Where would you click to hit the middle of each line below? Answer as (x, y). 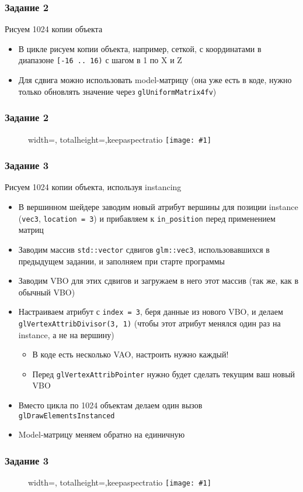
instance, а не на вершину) (66, 334)
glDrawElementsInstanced (67, 416)
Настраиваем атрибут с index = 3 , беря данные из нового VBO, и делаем (151, 312)
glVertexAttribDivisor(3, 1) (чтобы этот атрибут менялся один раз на (149, 323)
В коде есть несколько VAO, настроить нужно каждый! (130, 354)
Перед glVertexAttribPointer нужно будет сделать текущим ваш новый (164, 374)
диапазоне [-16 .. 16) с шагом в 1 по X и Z (100, 60)
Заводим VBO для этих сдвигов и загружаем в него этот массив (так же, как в (159, 281)
